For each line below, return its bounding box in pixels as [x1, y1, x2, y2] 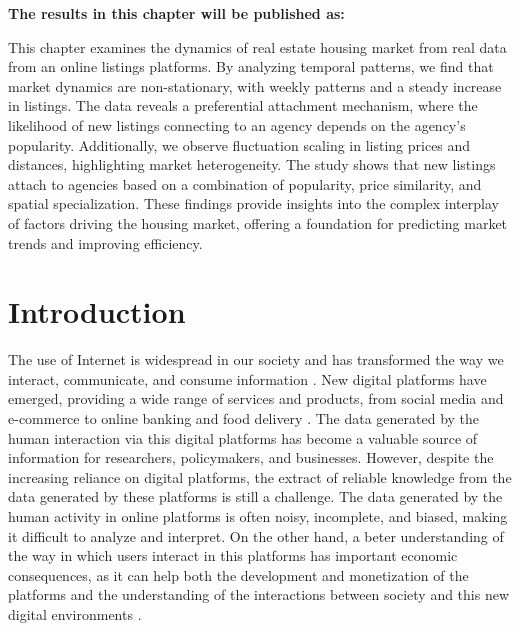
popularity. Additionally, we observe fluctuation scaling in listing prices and [8, 134, 471, 155]
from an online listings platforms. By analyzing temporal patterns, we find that [8, 56, 494, 77]
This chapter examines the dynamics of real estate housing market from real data [8, 36, 507, 57]
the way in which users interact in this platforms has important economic [8, 545, 458, 566]
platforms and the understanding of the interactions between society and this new [8, 584, 510, 605]
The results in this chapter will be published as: [8, 3, 345, 23]
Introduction [8, 291, 186, 332]
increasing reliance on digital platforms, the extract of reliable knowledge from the [8, 466, 512, 487]
